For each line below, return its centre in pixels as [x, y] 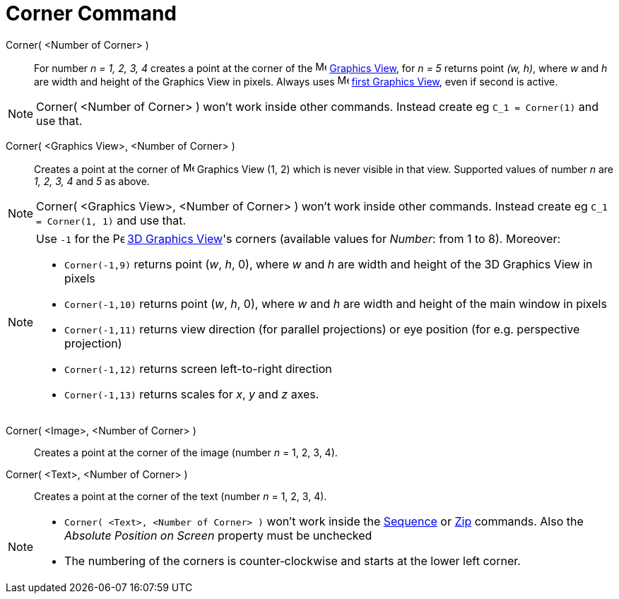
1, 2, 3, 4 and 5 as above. [92, 181]
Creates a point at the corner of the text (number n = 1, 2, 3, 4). [181, 496]
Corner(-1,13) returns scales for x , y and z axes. [192, 394]
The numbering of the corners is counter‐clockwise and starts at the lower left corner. [293, 561]
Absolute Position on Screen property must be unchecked [218, 535]
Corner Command [91, 13]
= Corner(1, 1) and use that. [111, 220]
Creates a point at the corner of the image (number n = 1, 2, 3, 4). [186, 452]
